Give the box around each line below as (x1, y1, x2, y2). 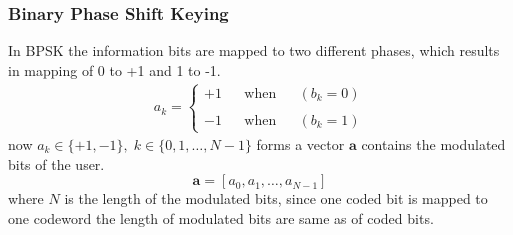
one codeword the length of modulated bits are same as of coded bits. (8, 207, 434, 228)
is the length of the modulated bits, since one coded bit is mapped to (64, 188, 488, 209)
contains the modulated (361, 134, 506, 155)
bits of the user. (8, 153, 105, 174)
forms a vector (256, 134, 345, 155)
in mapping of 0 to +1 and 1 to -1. (8, 59, 221, 80)
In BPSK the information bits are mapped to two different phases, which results (8, 40, 500, 61)
